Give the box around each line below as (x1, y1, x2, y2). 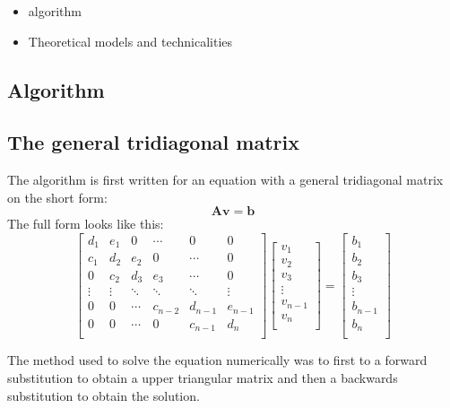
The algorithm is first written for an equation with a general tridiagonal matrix (7, 170, 444, 189)
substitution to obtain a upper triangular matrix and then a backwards (7, 369, 398, 387)
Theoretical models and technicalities (28, 31, 233, 50)
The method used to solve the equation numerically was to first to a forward (7, 351, 428, 369)
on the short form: (7, 187, 108, 206)
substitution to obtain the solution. (7, 386, 200, 404)
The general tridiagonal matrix (7, 128, 299, 156)
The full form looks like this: (7, 214, 164, 233)
